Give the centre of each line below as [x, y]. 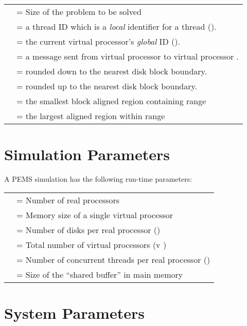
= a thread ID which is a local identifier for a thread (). [117, 26]
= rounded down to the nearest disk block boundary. [112, 71]
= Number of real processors [68, 200]
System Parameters [74, 312]
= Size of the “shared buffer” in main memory [100, 274]
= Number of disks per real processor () [89, 229]
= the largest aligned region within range [91, 116]
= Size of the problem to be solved [79, 12]
